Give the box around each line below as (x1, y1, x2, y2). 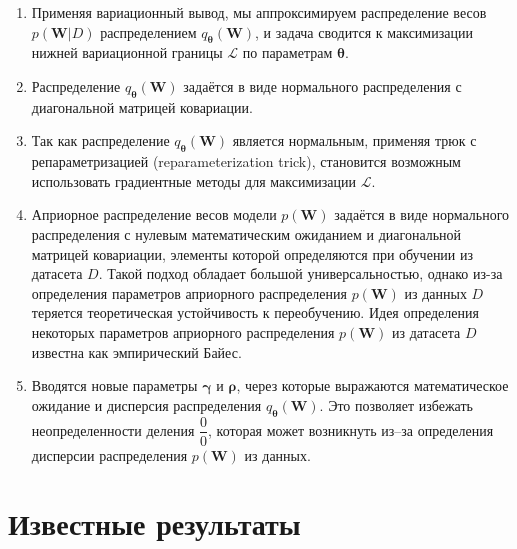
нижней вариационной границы (31, 42, 223, 63)
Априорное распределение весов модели (31, 204, 277, 225)
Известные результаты (8, 503, 301, 544)
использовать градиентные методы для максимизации (31, 170, 356, 191)
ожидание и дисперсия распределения (31, 394, 262, 415)
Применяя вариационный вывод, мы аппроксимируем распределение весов (31, 2, 487, 22)
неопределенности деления (31, 419, 195, 440)
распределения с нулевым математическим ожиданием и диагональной (31, 223, 462, 244)
